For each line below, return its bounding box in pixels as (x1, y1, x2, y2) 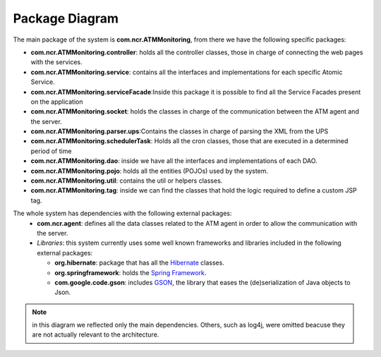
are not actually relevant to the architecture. (32, 330, 159, 339)
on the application (30, 97, 83, 106)
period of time (30, 147, 72, 155)
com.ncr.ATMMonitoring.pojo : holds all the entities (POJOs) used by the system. (30, 167, 268, 175)
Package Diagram (13, 11, 119, 26)
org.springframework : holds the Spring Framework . (54, 268, 207, 277)
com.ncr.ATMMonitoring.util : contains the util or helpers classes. (30, 176, 223, 185)
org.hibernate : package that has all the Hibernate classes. (54, 258, 225, 267)
